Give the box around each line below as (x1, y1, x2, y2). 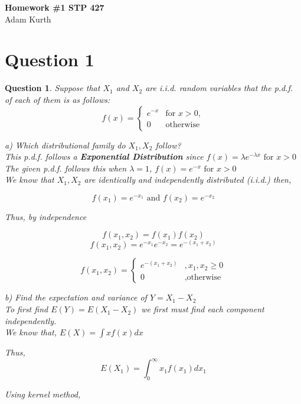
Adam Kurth (5, 12, 51, 25)
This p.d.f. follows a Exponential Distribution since (5, 150, 204, 163)
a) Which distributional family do (5, 138, 126, 151)
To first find (5, 303, 48, 315)
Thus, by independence (5, 210, 87, 222)
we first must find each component (141, 303, 264, 315)
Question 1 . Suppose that (5, 82, 100, 94)
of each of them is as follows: (5, 93, 110, 105)
